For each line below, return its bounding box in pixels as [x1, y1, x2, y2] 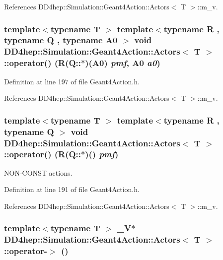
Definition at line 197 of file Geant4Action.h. [4, 76, 140, 86]
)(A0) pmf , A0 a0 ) [85, 57, 160, 69]
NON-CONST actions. [4, 167, 73, 178]
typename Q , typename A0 [4, 34, 118, 46]
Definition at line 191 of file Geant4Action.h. [4, 184, 140, 195]
